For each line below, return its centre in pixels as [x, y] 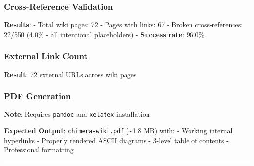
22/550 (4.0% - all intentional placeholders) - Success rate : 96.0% [104, 34]
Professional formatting [39, 150]
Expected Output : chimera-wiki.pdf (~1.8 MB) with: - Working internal [118, 131]
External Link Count [46, 56]
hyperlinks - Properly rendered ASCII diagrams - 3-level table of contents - [116, 140]
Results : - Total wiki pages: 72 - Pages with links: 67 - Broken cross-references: [124, 25]
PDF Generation [38, 96]
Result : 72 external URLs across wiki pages [70, 74]
